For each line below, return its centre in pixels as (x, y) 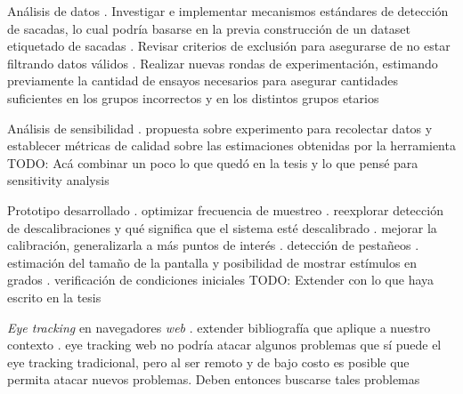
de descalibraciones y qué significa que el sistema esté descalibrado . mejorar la (222, 227)
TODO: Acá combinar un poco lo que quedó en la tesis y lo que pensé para (213, 162)
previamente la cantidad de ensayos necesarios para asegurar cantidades (203, 80)
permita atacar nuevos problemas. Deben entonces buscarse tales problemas (214, 379)
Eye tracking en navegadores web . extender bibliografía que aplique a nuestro (219, 327)
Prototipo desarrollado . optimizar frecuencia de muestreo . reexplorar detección (225, 209)
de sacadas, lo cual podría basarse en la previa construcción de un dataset (209, 28)
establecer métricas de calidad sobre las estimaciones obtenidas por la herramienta (231, 145)
